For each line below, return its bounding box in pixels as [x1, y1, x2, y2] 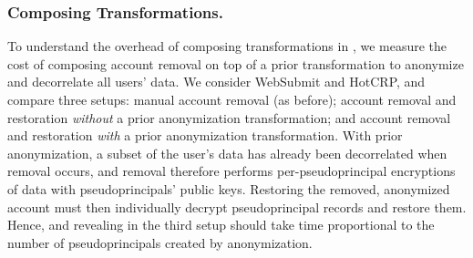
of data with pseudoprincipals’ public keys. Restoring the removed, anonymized [7, 179, 450, 198]
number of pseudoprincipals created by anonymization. [7, 232, 313, 252]
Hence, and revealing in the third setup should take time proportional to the [7, 215, 435, 234]
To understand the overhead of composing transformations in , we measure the [7, 36, 447, 56]
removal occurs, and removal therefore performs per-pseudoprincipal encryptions [7, 161, 456, 181]
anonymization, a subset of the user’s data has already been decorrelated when [7, 143, 447, 162]
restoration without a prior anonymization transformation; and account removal [7, 108, 451, 127]
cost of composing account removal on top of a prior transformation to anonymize [7, 54, 464, 73]
